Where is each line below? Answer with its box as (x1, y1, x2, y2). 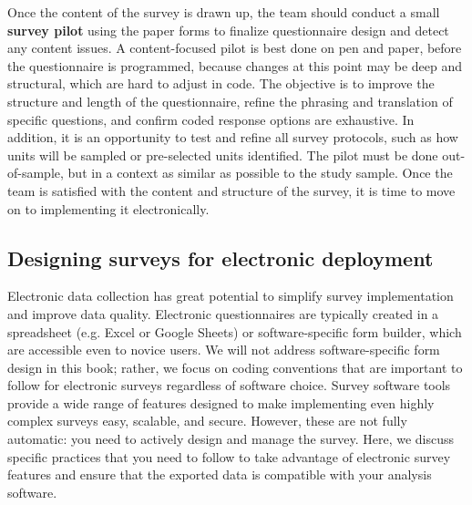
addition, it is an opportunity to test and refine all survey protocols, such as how (7, 128, 458, 147)
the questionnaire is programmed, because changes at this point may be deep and (7, 56, 463, 75)
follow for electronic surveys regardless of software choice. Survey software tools (7, 376, 451, 395)
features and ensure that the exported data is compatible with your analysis (7, 465, 432, 484)
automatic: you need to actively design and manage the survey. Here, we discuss (7, 429, 455, 448)
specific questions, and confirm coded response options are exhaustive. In (7, 109, 415, 129)
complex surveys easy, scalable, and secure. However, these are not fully (7, 411, 407, 430)
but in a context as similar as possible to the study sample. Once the (67, 163, 453, 182)
